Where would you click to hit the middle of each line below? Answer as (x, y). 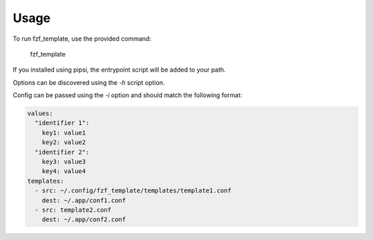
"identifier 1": (62, 123)
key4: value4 (64, 171)
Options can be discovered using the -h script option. (89, 82)
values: (40, 113)
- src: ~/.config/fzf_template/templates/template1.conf (133, 191)
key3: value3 (64, 162)
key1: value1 (64, 132)
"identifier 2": (62, 152)
